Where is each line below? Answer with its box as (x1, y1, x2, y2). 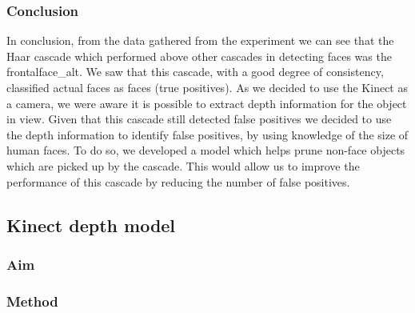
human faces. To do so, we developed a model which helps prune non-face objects (6, 142, 405, 159)
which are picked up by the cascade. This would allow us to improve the (6, 157, 360, 174)
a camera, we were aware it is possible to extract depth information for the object (6, 94, 407, 111)
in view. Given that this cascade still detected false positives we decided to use (6, 110, 392, 127)
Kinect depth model (6, 212, 176, 237)
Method (6, 291, 58, 311)
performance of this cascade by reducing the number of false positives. (6, 173, 350, 190)
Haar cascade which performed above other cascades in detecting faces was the (6, 47, 392, 64)
